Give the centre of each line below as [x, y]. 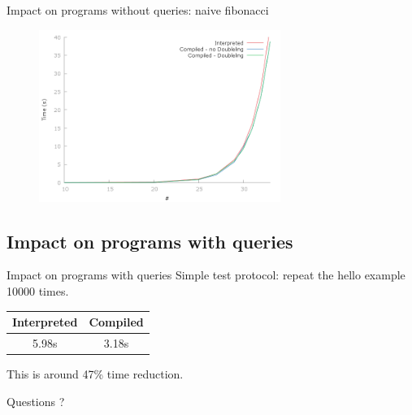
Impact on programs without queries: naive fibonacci [138, 10]
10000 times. [38, 290]
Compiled [116, 322]
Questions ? [36, 401]
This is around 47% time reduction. [95, 374]
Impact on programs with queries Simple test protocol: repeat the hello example [206, 275]
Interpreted [45, 322]
